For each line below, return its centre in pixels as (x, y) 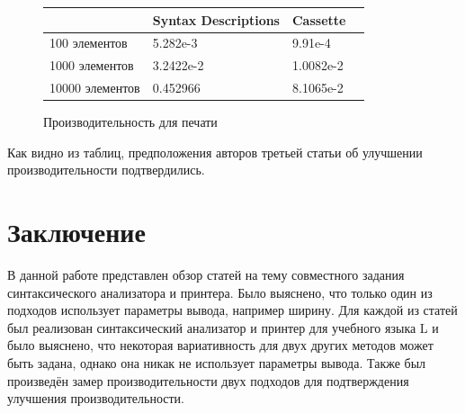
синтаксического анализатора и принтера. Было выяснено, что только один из (220, 292)
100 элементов (89, 43)
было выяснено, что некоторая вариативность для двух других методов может (220, 345)
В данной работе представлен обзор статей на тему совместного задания (206, 275)
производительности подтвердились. (106, 170)
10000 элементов (95, 88)
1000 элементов (92, 65)
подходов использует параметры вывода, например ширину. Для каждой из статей (232, 310)
